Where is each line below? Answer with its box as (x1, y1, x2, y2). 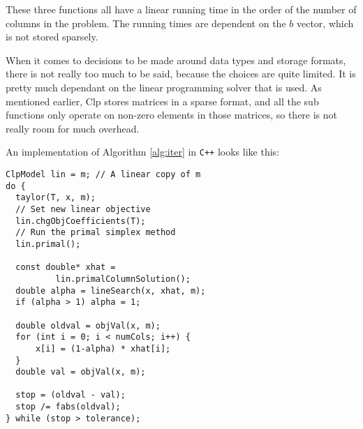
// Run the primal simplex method (15, 227, 176, 238)
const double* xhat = (15, 262, 116, 273)
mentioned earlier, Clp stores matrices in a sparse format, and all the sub (6, 93, 319, 108)
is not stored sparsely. (6, 29, 98, 44)
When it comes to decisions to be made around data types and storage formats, (6, 52, 346, 67)
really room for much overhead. (6, 121, 140, 135)
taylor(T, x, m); (15, 193, 96, 203)
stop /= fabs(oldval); (15, 402, 121, 412)
